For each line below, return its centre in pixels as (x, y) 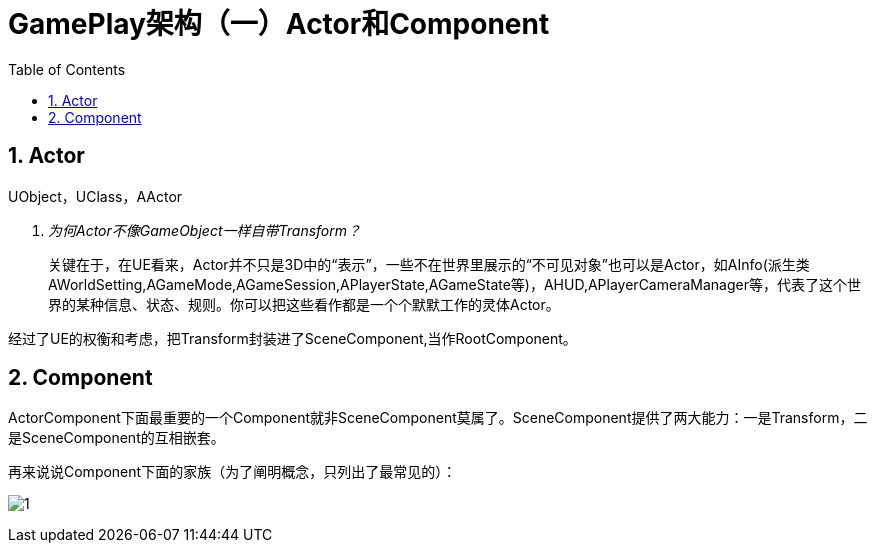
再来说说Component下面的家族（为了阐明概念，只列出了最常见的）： (232, 472)
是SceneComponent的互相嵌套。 (116, 438)
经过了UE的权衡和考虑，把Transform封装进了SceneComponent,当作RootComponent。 (292, 338)
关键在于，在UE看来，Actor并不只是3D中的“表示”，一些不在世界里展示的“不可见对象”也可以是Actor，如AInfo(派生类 (429, 264)
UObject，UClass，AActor (95, 196)
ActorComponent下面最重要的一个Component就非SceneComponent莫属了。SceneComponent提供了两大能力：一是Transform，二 (438, 418)
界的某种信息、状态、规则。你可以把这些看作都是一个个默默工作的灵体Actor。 (304, 304)
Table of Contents (67, 69)
